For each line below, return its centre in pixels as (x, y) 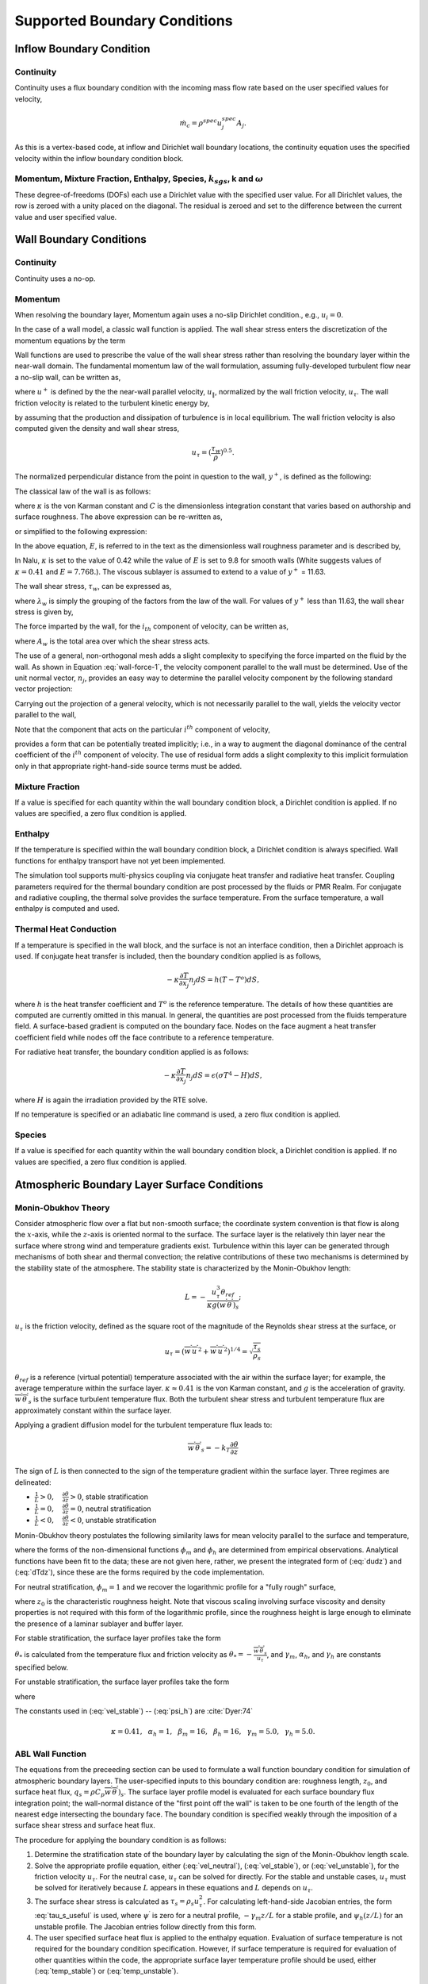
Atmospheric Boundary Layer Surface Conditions (139, 1184)
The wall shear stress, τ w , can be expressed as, (93, 587)
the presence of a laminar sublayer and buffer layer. (99, 1624)
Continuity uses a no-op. (55, 279)
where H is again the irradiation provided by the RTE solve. (111, 1100)
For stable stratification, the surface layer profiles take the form (118, 1638)
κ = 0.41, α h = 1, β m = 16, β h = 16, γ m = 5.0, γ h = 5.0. (213, 1732)
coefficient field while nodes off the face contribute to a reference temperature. (144, 1037)
